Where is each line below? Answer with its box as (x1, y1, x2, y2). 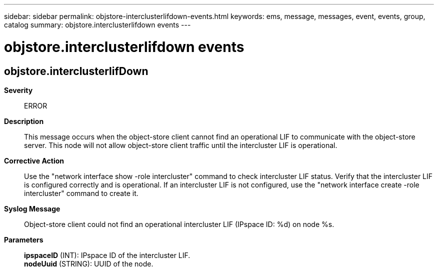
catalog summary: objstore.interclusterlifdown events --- (4, 20, 191, 29)
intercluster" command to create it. (24, 188, 138, 197)
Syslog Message (4, 204, 60, 213)
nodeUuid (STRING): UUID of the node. (24, 259, 153, 268)
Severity (4, 85, 33, 94)
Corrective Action (4, 156, 64, 165)
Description (4, 116, 44, 125)
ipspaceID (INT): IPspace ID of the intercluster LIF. (24, 250, 190, 259)
